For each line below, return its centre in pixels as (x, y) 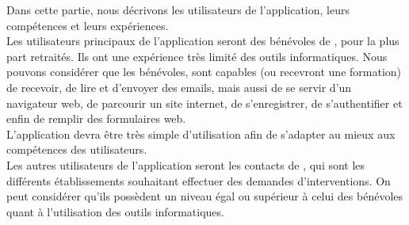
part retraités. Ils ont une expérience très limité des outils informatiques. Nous (197, 56)
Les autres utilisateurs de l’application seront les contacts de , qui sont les (186, 164)
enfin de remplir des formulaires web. (96, 118)
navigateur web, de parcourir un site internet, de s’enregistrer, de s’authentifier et (204, 103)
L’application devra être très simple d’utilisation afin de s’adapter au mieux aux (201, 133)
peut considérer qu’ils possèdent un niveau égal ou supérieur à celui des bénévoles (205, 196)
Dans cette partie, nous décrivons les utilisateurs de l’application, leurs (178, 10)
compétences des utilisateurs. (77, 149)
